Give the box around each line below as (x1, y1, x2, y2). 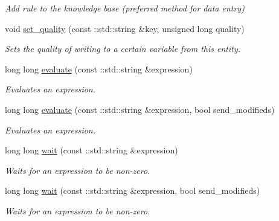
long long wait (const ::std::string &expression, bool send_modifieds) (5, 184, 260, 197)
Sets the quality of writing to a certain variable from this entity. (5, 42, 241, 55)
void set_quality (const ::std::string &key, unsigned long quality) (5, 22, 245, 34)
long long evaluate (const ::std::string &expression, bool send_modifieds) (5, 103, 275, 115)
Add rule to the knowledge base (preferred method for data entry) (5, 2, 245, 14)
